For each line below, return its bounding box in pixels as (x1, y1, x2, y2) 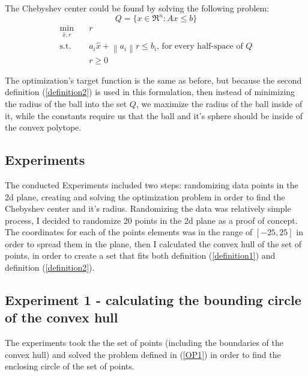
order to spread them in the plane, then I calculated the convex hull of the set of (5, 237, 302, 250)
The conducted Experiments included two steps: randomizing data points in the (5, 178, 298, 191)
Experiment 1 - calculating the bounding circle (5, 291, 301, 309)
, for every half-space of (157, 42, 243, 51)
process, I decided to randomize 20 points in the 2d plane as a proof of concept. (5, 214, 298, 226)
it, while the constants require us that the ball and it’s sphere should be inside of (5, 109, 303, 122)
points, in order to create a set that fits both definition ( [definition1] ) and (5, 249, 276, 262)
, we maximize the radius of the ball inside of (136, 97, 303, 109)
